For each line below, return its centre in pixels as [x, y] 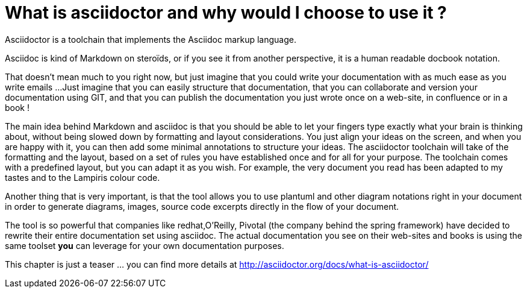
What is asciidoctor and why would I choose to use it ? [226, 13]
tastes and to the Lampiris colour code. [83, 177]
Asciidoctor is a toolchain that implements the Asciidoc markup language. [151, 39]
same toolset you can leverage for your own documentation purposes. [145, 245]
